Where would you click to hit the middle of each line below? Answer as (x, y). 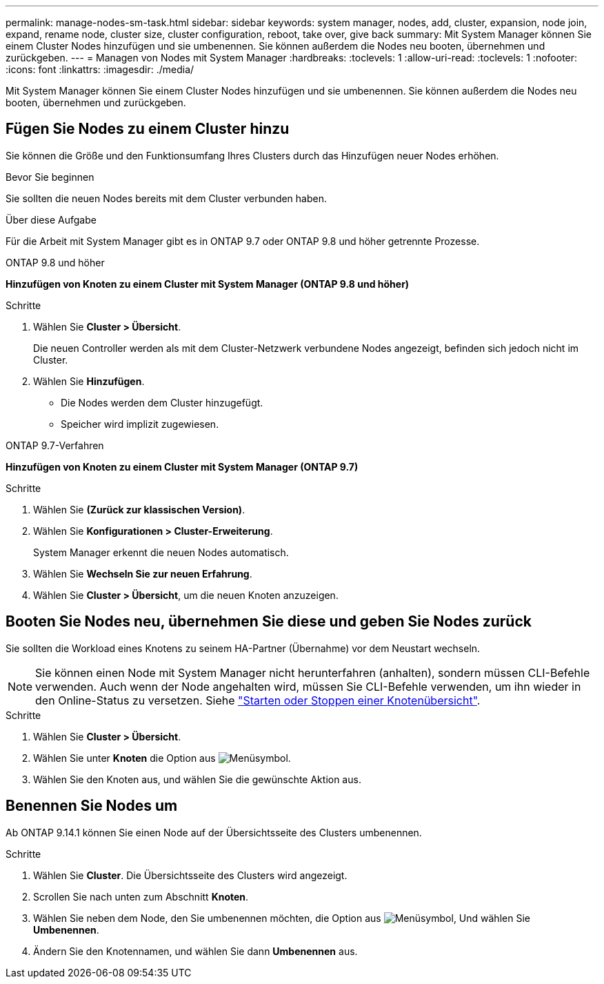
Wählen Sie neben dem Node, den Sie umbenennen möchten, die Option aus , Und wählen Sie (282, 918)
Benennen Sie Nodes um (92, 806)
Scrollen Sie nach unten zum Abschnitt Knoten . (141, 896)
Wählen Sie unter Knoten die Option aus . (162, 758)
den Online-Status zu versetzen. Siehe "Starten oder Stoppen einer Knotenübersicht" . (258, 700)
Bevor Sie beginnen (50, 177)
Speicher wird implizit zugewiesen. (140, 424)
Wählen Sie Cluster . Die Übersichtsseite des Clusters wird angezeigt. (190, 875)
